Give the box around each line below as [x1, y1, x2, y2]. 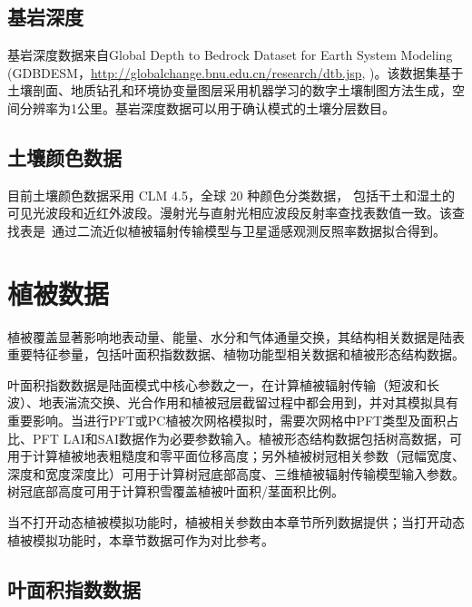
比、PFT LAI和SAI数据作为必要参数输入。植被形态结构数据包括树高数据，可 [7, 428, 463, 447]
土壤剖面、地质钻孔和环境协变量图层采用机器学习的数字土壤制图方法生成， [7, 81, 452, 100]
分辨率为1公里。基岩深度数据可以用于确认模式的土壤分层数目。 [19, 98, 395, 117]
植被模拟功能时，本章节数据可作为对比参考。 [7, 530, 274, 549]
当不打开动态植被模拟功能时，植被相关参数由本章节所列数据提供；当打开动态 [7, 513, 465, 532]
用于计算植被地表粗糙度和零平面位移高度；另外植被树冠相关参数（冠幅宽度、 [7, 446, 465, 465]
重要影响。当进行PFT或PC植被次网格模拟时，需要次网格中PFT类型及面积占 [7, 411, 459, 430]
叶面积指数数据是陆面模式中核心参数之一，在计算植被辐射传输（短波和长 [7, 375, 439, 394]
